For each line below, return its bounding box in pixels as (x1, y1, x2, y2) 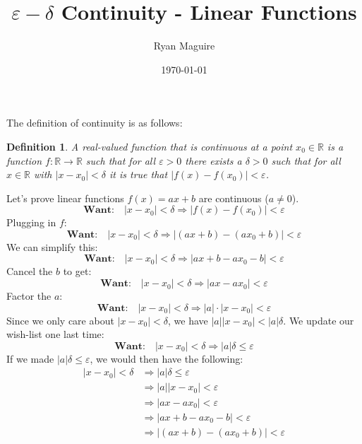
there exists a (185, 153, 242, 168)
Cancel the (6, 264, 53, 279)
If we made (6, 351, 54, 366)
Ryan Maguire (153, 38, 215, 53)
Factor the (6, 288, 52, 303)
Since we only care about (6, 312, 114, 327)
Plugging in (6, 215, 56, 230)
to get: (63, 264, 92, 279)
